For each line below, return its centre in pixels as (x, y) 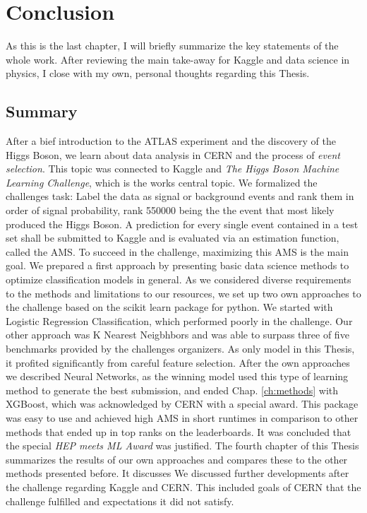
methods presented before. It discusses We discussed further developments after (178, 473)
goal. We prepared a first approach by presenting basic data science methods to (178, 265)
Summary (42, 111)
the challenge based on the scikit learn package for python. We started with (169, 307)
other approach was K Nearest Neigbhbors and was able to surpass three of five (178, 335)
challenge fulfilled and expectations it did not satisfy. (120, 501)
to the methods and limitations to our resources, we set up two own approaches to (183, 293)
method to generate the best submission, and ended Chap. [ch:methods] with (172, 390)
